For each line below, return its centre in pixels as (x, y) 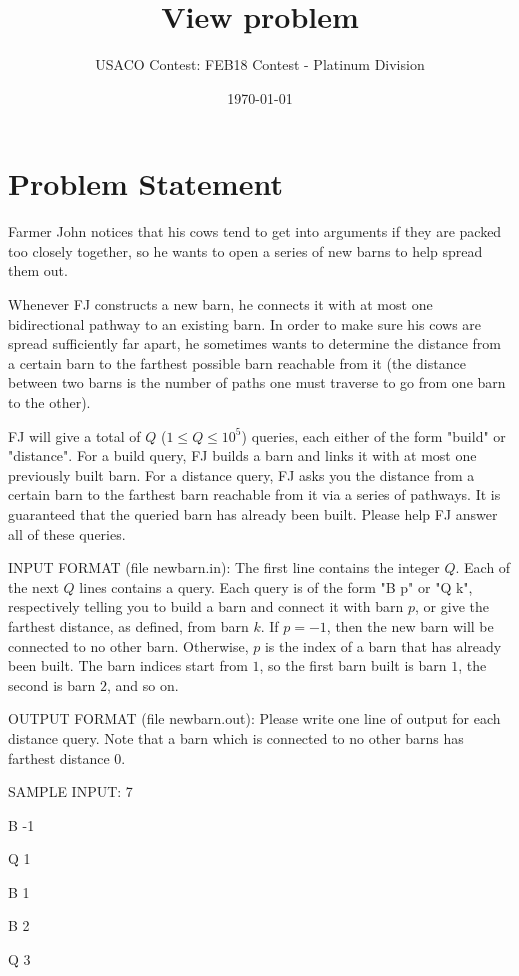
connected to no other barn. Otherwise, (128, 645)
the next (33, 586)
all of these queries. (67, 533)
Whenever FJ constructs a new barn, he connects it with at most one (220, 304)
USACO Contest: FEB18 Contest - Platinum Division (260, 64)
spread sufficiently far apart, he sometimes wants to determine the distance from (254, 343)
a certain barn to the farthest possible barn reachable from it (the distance (237, 362)
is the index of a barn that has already (383, 645)
